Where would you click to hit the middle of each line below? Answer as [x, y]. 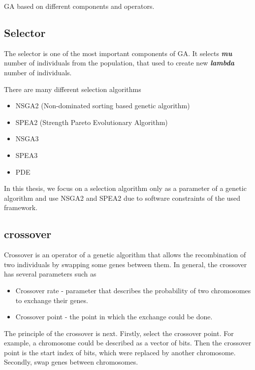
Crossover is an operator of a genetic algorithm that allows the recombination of [125, 255]
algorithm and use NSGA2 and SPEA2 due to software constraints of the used [122, 198]
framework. [21, 207]
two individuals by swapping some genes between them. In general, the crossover [126, 264]
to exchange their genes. [52, 300]
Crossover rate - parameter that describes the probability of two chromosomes [133, 290]
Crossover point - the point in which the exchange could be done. [114, 317]
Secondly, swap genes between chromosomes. [71, 362]
